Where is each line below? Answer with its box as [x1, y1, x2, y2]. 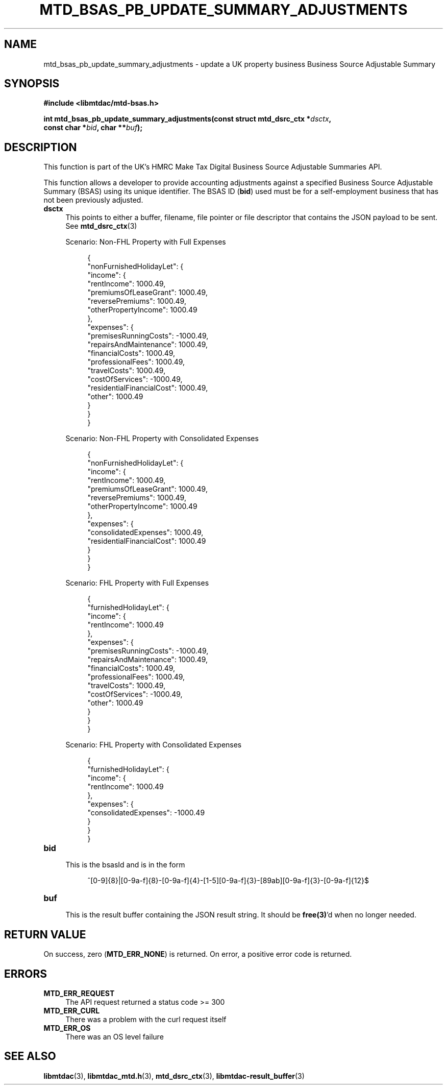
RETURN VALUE [4, 928, 86, 941]
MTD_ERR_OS [43, 1023, 91, 1032]
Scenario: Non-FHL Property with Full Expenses [65, 237, 226, 247]
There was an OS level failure [65, 1032, 164, 1041]
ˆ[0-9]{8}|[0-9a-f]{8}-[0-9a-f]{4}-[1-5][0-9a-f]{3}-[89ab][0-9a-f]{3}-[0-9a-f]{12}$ [87, 876, 369, 885]
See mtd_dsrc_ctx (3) [65, 222, 137, 231]
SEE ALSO [4, 1050, 56, 1063]
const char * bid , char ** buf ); [43, 123, 143, 132]
